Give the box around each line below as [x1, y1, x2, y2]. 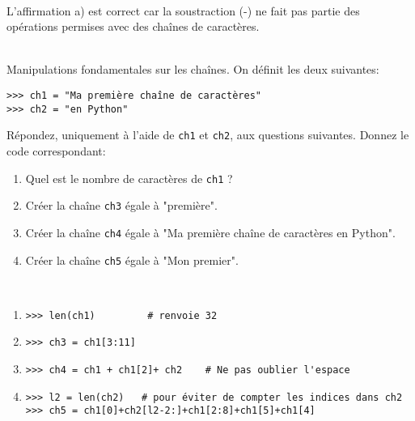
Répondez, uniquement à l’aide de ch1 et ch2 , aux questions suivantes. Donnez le [6, 126, 409, 143]
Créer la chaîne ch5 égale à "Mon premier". [25, 251, 239, 268]
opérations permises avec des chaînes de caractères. [6, 18, 260, 35]
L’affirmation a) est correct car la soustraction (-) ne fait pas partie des [6, 2, 360, 19]
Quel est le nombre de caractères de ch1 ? [25, 169, 233, 186]
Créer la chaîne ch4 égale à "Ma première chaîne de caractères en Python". [25, 223, 396, 240]
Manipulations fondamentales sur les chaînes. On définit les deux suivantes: [6, 61, 379, 78]
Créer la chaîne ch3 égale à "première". [25, 197, 218, 214]
